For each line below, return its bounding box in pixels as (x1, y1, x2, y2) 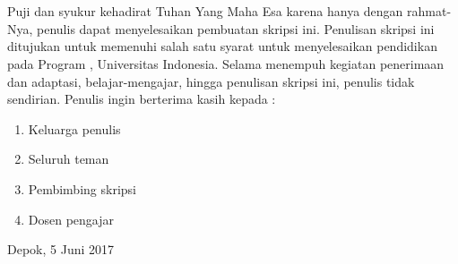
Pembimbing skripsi (28, 179, 136, 198)
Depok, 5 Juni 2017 (7, 240, 115, 259)
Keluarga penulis (28, 119, 121, 138)
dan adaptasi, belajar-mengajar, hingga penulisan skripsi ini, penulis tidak (7, 72, 415, 90)
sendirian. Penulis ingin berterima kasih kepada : (7, 89, 276, 108)
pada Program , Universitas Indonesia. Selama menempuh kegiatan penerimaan (7, 54, 445, 72)
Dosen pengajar (28, 209, 115, 228)
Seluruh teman (28, 149, 109, 168)
